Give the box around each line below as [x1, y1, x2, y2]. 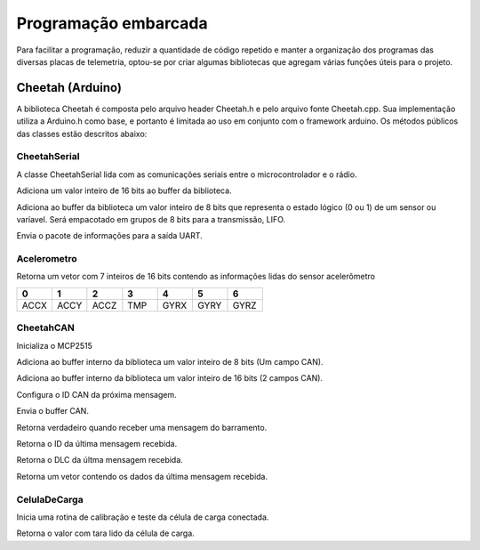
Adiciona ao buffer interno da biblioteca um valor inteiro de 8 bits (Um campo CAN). [16, 357, 324, 367]
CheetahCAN [16, 321, 75, 334]
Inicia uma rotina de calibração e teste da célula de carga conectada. [16, 512, 269, 522]
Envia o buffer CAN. [16, 406, 89, 417]
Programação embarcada [16, 13, 208, 33]
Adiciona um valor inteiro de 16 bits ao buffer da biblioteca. [16, 185, 232, 196]
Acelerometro [16, 253, 77, 265]
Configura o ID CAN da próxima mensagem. [16, 389, 177, 400]
